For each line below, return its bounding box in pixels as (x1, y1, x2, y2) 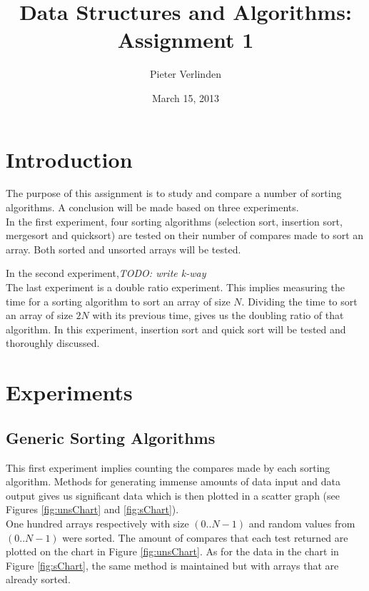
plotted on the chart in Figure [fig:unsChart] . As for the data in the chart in (6, 544, 339, 559)
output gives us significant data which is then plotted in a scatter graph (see (6, 488, 340, 502)
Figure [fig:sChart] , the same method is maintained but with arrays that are (6, 557, 339, 572)
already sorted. (6, 572, 71, 587)
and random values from (248, 515, 355, 530)
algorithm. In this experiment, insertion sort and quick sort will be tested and (6, 321, 346, 336)
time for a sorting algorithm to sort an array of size (6, 293, 231, 308)
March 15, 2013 (151, 90, 220, 105)
